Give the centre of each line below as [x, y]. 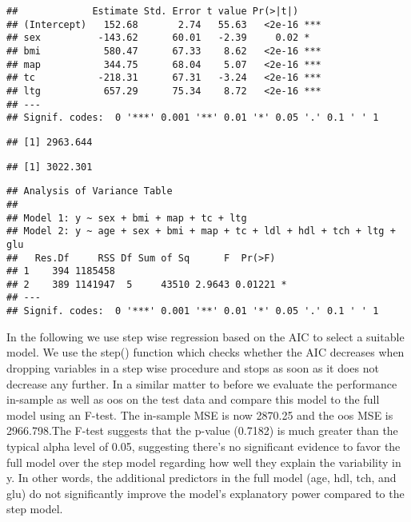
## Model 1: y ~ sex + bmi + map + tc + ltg [127, 218]
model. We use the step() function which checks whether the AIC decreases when [205, 352]
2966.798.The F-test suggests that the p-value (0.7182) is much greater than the [202, 430]
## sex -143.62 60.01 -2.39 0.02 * [158, 38]
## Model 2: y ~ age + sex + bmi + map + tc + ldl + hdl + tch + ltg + [201, 231]
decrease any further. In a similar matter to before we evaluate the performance [202, 383]
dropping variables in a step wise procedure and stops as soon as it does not [193, 367]
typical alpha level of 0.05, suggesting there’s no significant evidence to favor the [204, 446]
